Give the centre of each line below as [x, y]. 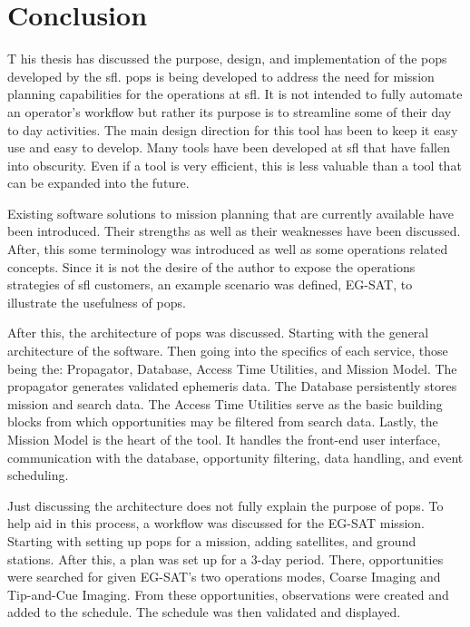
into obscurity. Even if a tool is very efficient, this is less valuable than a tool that [235, 165]
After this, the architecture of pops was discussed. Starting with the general [218, 333]
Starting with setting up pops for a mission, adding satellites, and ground [212, 540]
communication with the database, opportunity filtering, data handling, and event [235, 457]
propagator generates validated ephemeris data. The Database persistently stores [232, 386]
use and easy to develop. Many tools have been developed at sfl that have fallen [229, 147]
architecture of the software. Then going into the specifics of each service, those [228, 351]
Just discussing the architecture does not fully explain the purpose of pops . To [225, 505]
